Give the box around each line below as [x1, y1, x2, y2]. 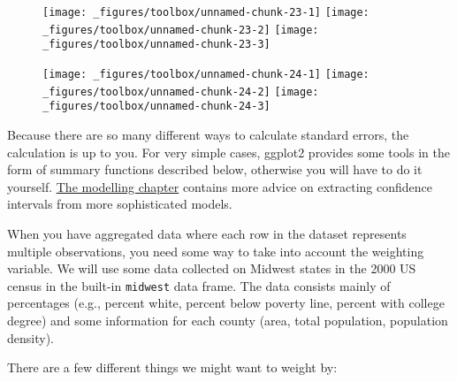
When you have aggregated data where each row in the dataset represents [7, 224, 407, 242]
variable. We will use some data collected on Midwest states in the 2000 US [7, 259, 416, 278]
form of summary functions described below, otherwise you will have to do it [7, 160, 423, 179]
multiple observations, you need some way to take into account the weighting [7, 241, 424, 260]
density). [7, 328, 54, 347]
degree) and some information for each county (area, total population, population [7, 310, 448, 329]
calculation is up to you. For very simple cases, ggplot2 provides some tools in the [7, 142, 450, 161]
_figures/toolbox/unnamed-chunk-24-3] [42, 100, 270, 113]
